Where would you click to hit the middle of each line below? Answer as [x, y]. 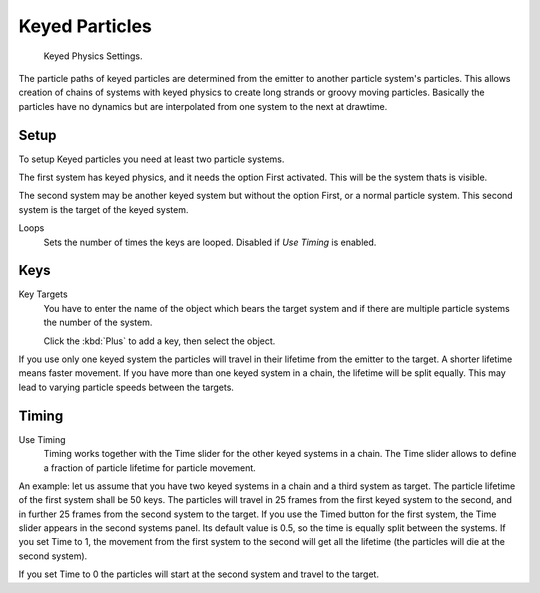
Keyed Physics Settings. [93, 56]
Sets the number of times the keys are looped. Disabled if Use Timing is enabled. [210, 242]
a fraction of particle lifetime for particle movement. [150, 467]
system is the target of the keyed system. [103, 209]
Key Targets [43, 294]
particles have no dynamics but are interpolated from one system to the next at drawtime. [203, 106]
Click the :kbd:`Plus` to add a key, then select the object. [159, 341]
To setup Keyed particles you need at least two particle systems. [151, 159]
